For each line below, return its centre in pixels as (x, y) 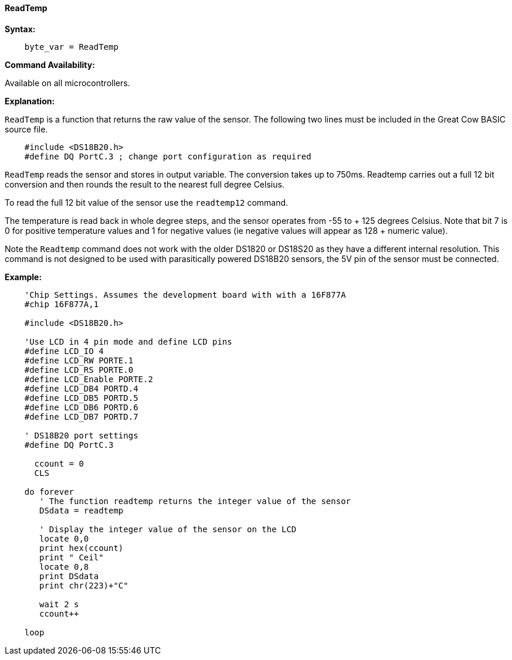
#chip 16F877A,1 (62, 304)
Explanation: (30, 101)
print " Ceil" (72, 557)
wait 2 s (59, 604)
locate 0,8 (64, 567)
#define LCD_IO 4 (64, 351)
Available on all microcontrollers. (67, 83)
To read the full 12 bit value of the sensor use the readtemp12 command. (147, 202)
